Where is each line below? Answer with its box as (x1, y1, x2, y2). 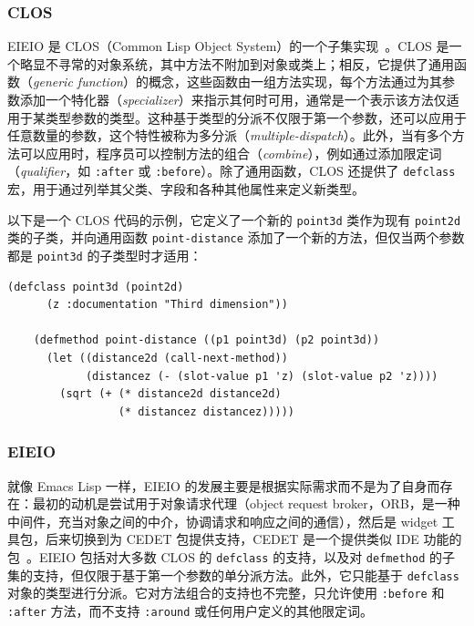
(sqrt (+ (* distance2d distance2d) (59, 387, 282, 401)
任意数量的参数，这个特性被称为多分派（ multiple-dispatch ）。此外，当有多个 (7, 126, 452, 145)
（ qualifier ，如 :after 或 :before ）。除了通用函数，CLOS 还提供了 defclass (7, 161, 456, 180)
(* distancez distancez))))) (118, 405, 294, 418)
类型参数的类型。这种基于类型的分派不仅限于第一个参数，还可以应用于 (45, 108, 467, 127)
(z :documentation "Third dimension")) (46, 298, 288, 312)
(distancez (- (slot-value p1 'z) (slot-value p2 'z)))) (85, 369, 438, 383)
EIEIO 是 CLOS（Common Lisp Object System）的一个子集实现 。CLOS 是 (7, 36, 449, 56)
